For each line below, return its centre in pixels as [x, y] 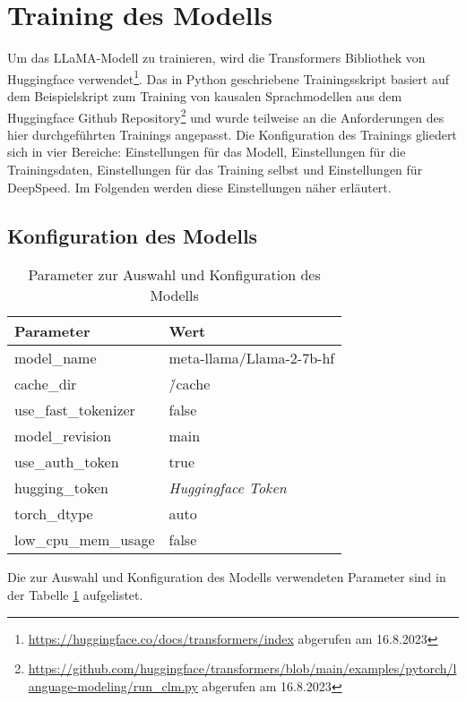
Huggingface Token [228, 488]
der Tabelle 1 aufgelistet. [75, 594]
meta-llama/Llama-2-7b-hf [252, 358]
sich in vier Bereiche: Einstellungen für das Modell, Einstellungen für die [207, 152]
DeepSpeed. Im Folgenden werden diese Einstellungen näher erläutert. [199, 187]
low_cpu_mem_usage [85, 540]
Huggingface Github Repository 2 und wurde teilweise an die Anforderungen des [226, 116]
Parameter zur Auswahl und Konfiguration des [174, 275]
